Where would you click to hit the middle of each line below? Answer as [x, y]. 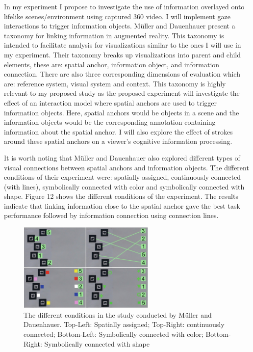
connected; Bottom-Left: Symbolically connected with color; [114, 334]
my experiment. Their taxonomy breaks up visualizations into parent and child [123, 54]
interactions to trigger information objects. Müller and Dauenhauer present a [120, 26]
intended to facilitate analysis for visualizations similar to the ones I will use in [123, 45]
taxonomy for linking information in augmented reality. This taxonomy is [114, 35]
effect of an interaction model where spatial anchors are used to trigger [111, 102]
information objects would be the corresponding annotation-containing [110, 122]
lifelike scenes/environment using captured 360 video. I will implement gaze [117, 16]
